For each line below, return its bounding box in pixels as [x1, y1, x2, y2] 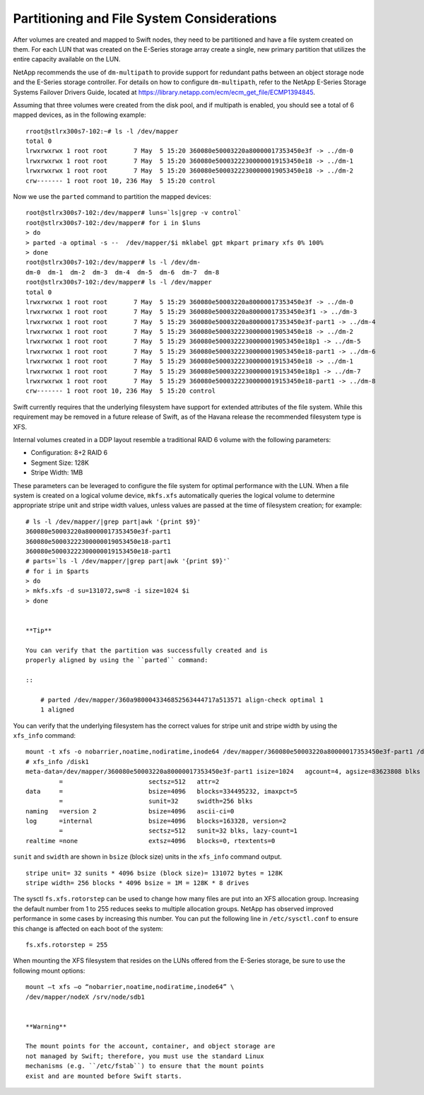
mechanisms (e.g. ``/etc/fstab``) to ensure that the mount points [25, 1062, 264, 1070]
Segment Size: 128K [30, 458, 90, 467]
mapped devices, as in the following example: [13, 110, 146, 120]
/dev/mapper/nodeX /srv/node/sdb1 [25, 992, 145, 1001]
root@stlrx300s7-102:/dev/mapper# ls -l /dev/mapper [25, 278, 212, 286]
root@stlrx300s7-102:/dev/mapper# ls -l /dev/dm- [25, 258, 201, 267]
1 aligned [40, 706, 74, 714]
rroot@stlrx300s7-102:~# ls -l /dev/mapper [25, 127, 179, 135]
